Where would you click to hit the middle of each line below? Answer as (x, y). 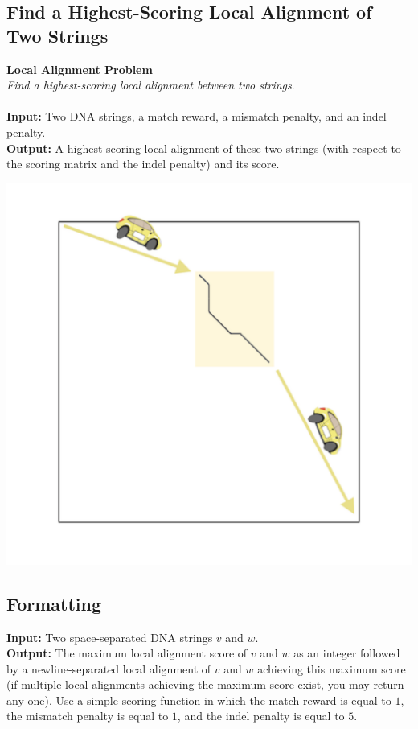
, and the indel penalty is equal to (261, 716)
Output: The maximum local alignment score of (127, 653)
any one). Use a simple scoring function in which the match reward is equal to (199, 700)
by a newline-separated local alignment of (109, 668)
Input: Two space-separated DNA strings (110, 637)
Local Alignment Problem (80, 69)
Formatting (54, 603)
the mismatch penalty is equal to (88, 716)
